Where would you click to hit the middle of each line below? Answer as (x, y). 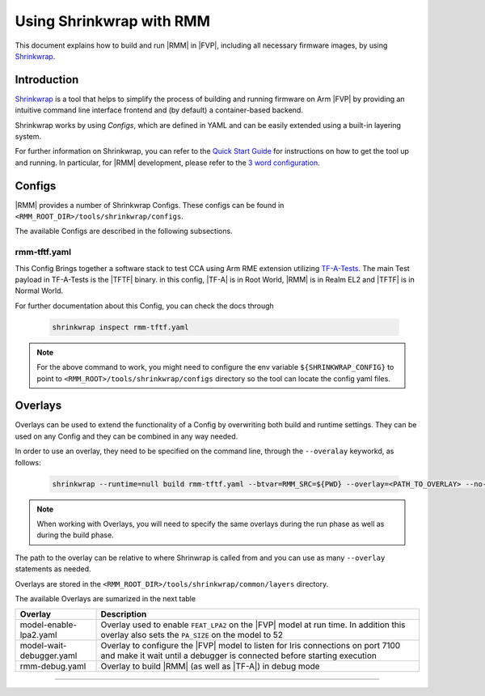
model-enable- (48, 625)
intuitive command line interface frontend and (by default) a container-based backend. (159, 110)
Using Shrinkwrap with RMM (112, 21)
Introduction (47, 80)
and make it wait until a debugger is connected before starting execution (239, 656)
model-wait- (43, 646)
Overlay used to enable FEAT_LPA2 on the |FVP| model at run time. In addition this (253, 625)
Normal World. (39, 291)
